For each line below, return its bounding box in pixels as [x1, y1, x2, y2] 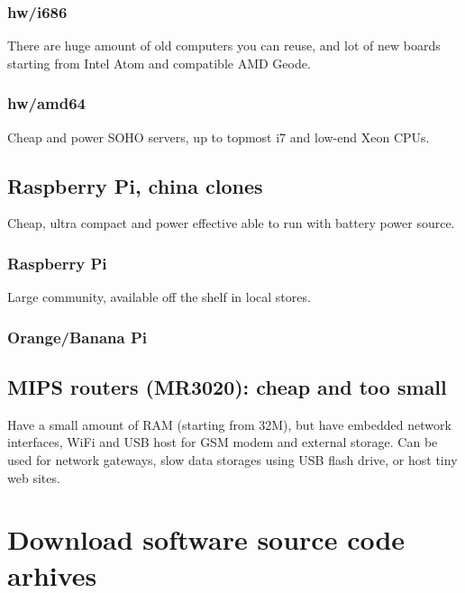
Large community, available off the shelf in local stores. [7, 287, 311, 306]
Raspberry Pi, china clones [7, 171, 263, 199]
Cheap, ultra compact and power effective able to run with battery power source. [7, 214, 455, 233]
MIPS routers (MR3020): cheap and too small [7, 373, 447, 401]
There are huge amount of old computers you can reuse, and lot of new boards [7, 36, 441, 55]
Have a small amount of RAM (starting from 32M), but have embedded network [7, 415, 451, 433]
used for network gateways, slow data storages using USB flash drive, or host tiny [7, 451, 458, 470]
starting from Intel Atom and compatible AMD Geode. [7, 53, 311, 72]
